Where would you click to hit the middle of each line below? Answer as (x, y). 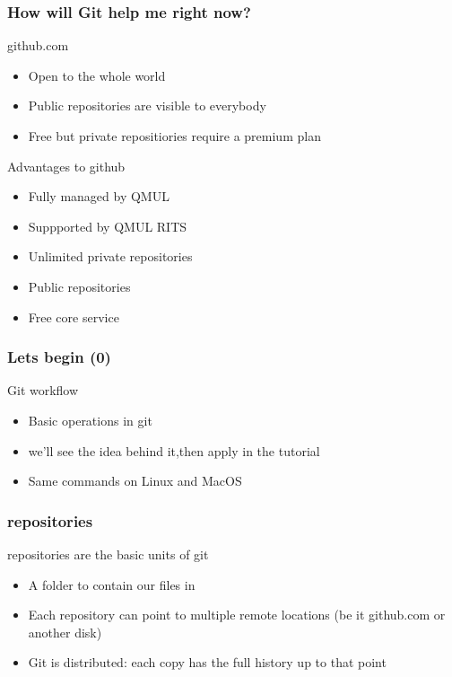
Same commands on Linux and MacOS (135, 481)
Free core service (74, 317)
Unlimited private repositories (110, 256)
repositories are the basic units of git (108, 554)
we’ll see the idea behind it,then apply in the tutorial (174, 450)
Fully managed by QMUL (99, 196)
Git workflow (43, 390)
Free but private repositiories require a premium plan (174, 136)
